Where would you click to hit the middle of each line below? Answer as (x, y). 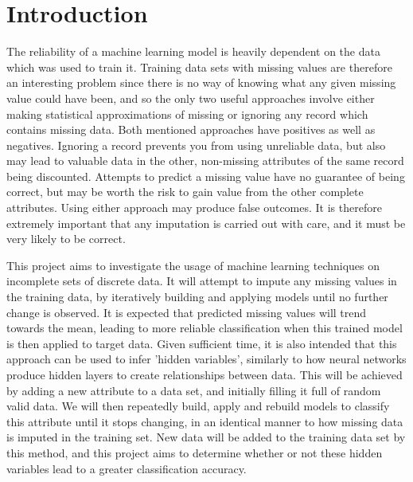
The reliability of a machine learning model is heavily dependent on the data (193, 51)
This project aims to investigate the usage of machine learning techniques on (193, 265)
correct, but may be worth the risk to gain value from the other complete (185, 192)
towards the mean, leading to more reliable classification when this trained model (205, 328)
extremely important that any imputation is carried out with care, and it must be (206, 223)
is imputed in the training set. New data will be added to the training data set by (206, 437)
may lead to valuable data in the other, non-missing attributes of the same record (205, 161)
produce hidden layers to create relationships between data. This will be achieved (205, 374)
